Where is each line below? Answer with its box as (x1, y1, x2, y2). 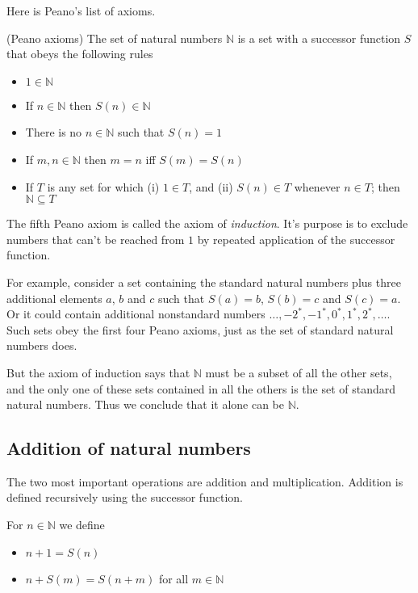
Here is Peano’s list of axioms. (6, 2, 156, 19)
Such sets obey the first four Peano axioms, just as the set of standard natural (6, 321, 394, 338)
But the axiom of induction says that (6, 364, 190, 381)
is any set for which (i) (47, 178, 160, 195)
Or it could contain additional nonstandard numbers (6, 305, 265, 322)
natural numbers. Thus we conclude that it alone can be (6, 396, 285, 413)
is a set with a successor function (237, 29, 401, 46)
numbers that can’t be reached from (6, 230, 185, 247)
